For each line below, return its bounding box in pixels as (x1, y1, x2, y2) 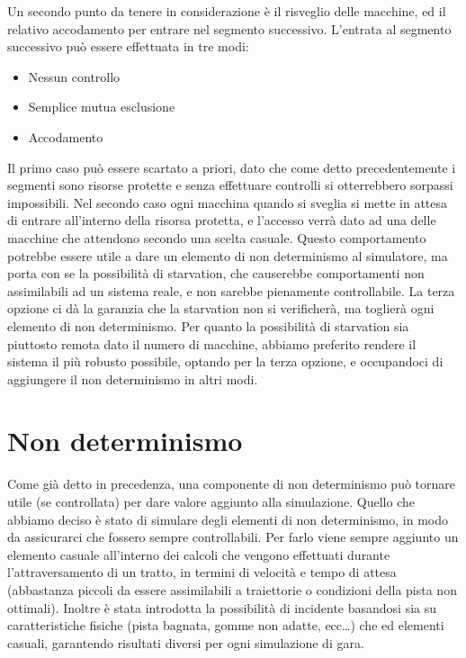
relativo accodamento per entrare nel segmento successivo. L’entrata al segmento (7, 19, 452, 38)
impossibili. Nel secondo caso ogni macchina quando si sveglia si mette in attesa (7, 193, 448, 212)
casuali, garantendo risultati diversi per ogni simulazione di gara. (7, 633, 364, 652)
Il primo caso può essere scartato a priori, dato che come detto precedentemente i (7, 158, 456, 176)
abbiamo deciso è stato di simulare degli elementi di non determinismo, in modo (7, 509, 448, 528)
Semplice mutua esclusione (28, 97, 175, 116)
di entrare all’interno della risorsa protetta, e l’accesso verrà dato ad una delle (7, 211, 436, 230)
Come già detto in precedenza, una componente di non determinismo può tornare (7, 474, 456, 493)
